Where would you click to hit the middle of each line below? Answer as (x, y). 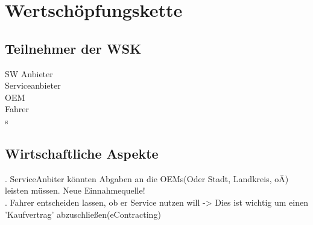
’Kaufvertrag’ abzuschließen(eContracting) (83, 214)
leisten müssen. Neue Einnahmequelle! (75, 190)
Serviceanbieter (33, 85)
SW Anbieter (29, 73)
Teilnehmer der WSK (73, 48)
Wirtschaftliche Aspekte (82, 153)
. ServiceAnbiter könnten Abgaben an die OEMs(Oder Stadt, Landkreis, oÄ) (147, 178)
